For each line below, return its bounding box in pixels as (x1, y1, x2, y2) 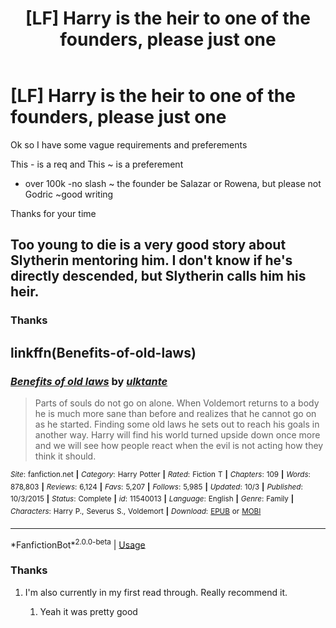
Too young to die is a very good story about (10, 237, 287, 254)
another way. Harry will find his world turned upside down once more (34, 428, 321, 441)
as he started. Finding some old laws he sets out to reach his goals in (34, 418, 320, 430)
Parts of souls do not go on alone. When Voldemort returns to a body (34, 397, 320, 409)
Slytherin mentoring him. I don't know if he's (10, 252, 293, 269)
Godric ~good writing (24, 188, 114, 200)
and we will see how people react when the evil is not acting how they (34, 439, 324, 451)
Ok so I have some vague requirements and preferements (10, 138, 248, 151)
